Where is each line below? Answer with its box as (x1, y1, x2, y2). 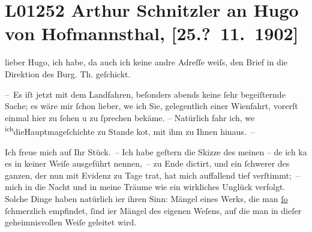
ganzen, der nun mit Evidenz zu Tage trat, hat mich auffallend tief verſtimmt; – (5, 168, 300, 181)
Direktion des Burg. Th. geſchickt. (5, 67, 131, 80)
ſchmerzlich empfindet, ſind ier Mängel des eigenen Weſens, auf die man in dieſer (5, 204, 302, 216)
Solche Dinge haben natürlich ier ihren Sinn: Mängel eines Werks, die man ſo (5, 192, 288, 204)
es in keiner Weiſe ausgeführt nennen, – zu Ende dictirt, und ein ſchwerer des (5, 157, 290, 170)
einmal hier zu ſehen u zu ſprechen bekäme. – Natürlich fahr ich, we (5, 111, 255, 123)
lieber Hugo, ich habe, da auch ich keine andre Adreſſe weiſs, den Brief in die (5, 56, 287, 68)
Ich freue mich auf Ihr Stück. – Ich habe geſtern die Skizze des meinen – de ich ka (5, 145, 307, 158)
